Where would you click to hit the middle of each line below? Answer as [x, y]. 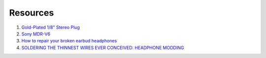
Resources [32, 13]
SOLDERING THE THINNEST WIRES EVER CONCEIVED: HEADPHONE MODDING [103, 48]
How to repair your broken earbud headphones [69, 41]
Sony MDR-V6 [36, 34]
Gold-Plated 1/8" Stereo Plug [50, 27]
